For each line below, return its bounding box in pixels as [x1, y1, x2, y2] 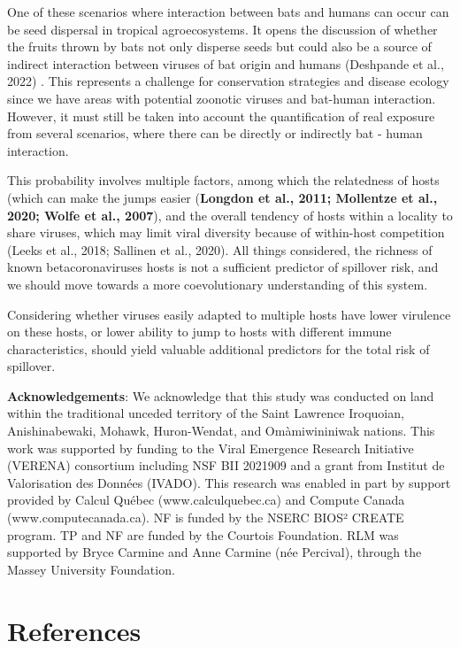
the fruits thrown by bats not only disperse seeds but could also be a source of [7, 37, 432, 56]
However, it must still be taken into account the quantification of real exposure [7, 106, 435, 125]
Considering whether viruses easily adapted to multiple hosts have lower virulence [7, 305, 451, 323]
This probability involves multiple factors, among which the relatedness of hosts [7, 171, 440, 189]
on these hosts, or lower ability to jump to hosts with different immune [7, 322, 392, 341]
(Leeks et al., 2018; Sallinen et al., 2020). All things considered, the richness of [7, 240, 433, 259]
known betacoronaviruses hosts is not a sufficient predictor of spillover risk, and [7, 258, 439, 276]
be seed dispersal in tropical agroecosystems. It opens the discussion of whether [7, 19, 438, 38]
